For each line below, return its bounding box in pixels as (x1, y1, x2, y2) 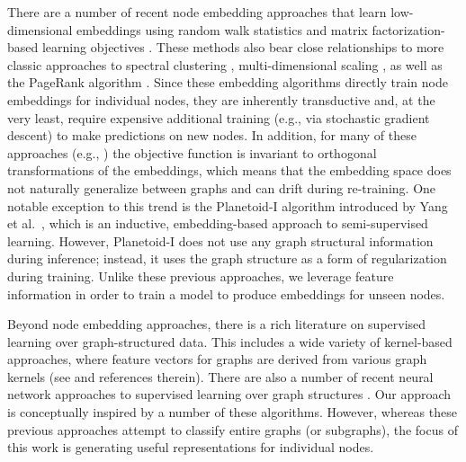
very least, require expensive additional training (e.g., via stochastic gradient (7, 108, 430, 127)
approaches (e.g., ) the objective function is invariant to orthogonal (7, 143, 377, 162)
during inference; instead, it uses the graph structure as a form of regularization (7, 249, 447, 268)
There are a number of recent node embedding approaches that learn (7, 3, 387, 21)
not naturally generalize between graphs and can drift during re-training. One (7, 178, 436, 197)
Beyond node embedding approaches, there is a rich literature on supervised (7, 315, 426, 333)
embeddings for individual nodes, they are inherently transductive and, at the (7, 90, 435, 109)
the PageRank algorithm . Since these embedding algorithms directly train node (7, 73, 448, 92)
